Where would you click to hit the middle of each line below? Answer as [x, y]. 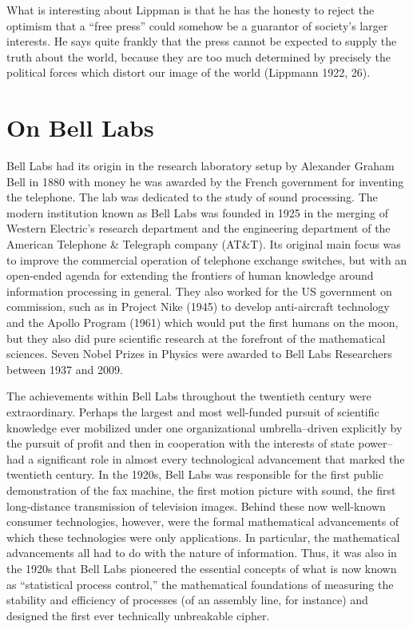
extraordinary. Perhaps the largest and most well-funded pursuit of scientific [193, 412]
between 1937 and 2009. [65, 369]
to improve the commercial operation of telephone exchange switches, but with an [207, 259]
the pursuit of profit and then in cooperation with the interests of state [181, 443]
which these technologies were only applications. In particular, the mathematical [203, 537]
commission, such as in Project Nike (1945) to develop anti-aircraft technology [198, 307]
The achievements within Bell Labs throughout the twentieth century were [189, 396]
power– [375, 443]
